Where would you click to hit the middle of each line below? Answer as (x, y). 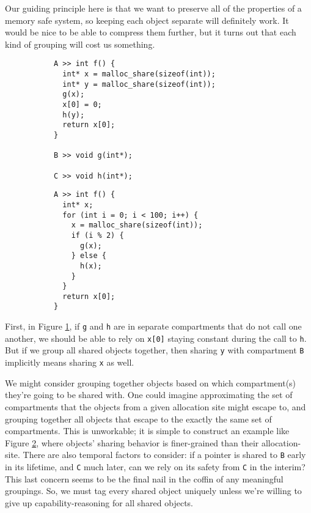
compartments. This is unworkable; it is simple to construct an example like (147, 431)
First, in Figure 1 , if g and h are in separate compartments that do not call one (153, 326)
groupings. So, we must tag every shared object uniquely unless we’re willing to (153, 491)
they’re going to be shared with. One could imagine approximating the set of (149, 395)
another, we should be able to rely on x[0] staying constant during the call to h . (156, 338)
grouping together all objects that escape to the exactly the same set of (138, 419)
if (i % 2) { (97, 235)
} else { (89, 256)
